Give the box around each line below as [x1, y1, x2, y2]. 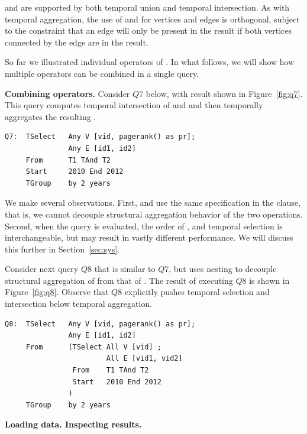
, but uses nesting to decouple [169, 263, 277, 275]
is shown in [249, 274, 290, 286]
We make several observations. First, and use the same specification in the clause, [5, 196, 300, 209]
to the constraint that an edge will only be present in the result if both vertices [5, 24, 292, 37]
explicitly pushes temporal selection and [124, 286, 270, 298]
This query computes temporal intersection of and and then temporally [5, 99, 263, 111]
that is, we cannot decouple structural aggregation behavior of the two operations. [5, 208, 303, 220]
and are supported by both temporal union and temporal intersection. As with [5, 1, 290, 13]
